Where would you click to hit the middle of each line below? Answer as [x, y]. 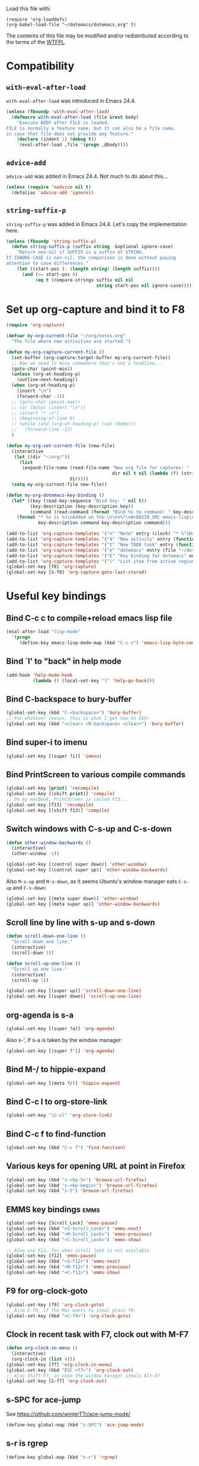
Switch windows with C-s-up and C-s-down [89, 829]
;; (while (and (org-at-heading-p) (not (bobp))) [74, 424]
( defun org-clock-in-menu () [42, 1348]
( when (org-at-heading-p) [44, 385]
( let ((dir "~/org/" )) [42, 457]
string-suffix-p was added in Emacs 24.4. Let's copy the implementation [97, 224]
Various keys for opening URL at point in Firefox [96, 1166]
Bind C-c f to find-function [56, 1134]
